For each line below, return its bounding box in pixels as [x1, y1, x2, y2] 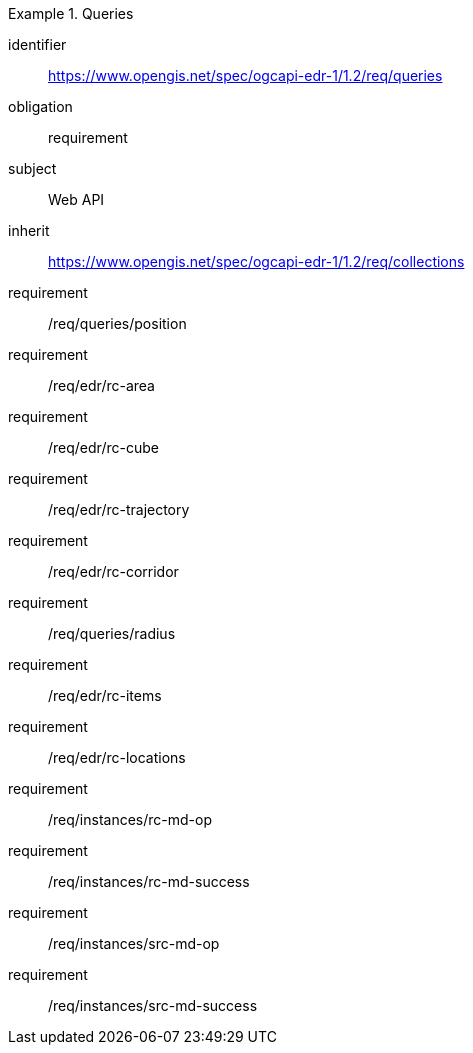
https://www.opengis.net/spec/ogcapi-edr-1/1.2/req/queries [48, 67, 443, 84]
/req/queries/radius [48, 625, 176, 642]
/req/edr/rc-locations [48, 749, 186, 766]
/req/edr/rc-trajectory [48, 501, 190, 518]
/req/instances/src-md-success [48, 997, 258, 1014]
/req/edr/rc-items [48, 687, 162, 704]
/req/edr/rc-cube [48, 439, 159, 456]
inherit [8, 222, 50, 239]
